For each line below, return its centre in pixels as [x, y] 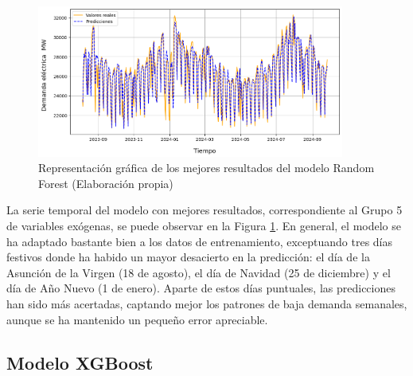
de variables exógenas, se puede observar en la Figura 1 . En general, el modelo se [204, 226]
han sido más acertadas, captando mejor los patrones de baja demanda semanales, [207, 304]
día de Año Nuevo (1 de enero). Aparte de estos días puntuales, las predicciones [201, 288]
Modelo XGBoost [80, 362]
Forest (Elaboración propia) [106, 183]
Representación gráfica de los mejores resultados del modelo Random [206, 168]
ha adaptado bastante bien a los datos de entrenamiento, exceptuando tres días [200, 241]
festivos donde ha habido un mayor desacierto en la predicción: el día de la [188, 257]
